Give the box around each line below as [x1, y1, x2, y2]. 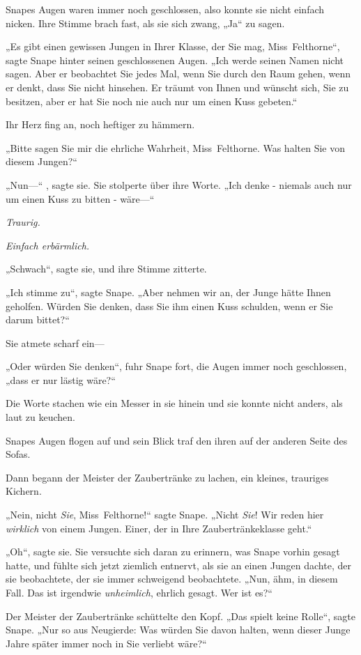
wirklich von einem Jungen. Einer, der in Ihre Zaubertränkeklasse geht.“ [6, 521, 312, 535]
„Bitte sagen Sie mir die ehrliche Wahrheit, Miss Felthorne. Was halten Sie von [6, 140, 345, 155]
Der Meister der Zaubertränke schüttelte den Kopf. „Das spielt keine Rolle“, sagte [6, 608, 356, 623]
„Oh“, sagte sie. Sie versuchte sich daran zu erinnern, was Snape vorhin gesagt [6, 544, 340, 559]
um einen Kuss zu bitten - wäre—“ [6, 191, 155, 206]
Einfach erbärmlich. [6, 238, 90, 252]
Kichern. [6, 484, 42, 498]
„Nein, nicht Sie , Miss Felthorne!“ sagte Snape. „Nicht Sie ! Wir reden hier [6, 507, 324, 522]
